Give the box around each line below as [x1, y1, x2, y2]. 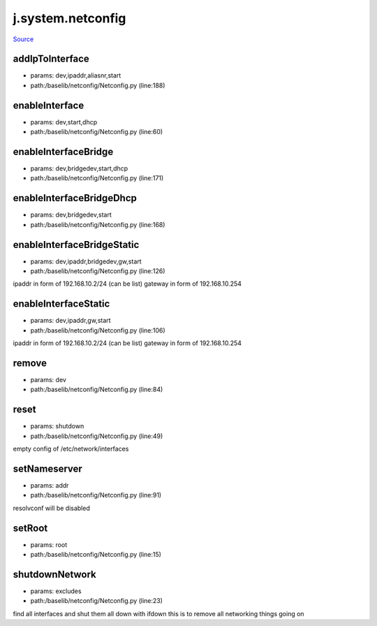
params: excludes [30, 587, 82, 595]
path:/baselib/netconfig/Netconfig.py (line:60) [30, 128, 163, 136]
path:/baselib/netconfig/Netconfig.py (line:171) [30, 174, 164, 182]
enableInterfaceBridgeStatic [13, 238, 140, 251]
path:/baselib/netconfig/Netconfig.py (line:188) [30, 81, 165, 89]
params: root [30, 540, 68, 548]
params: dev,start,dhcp [30, 117, 98, 126]
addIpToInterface [13, 53, 90, 65]
